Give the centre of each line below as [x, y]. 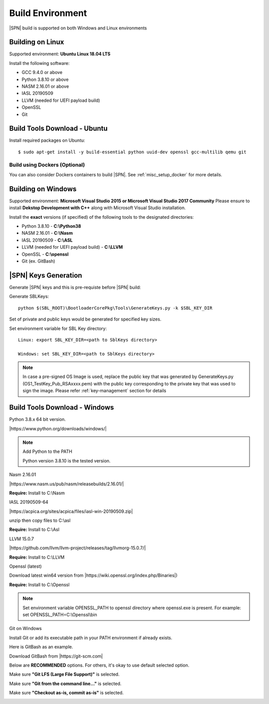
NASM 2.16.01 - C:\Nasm [47, 233]
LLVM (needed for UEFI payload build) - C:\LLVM [72, 247]
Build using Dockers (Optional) [47, 165]
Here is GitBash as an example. [41, 647]
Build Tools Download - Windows [62, 408]
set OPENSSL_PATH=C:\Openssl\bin [60, 615]
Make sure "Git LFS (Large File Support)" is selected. [64, 675]
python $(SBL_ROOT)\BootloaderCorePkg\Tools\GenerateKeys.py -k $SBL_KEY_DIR [115, 308]
